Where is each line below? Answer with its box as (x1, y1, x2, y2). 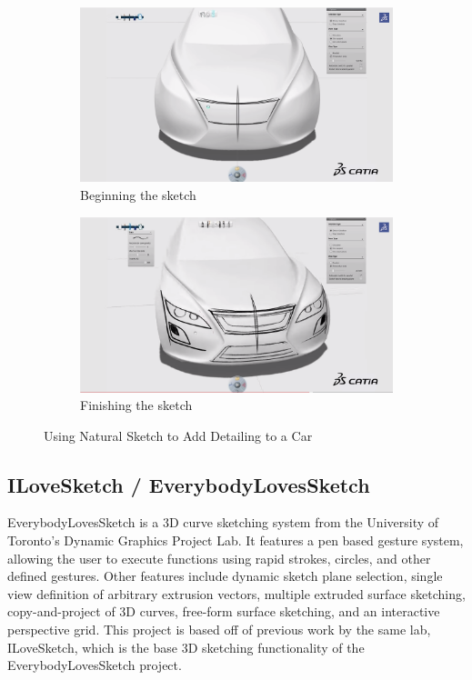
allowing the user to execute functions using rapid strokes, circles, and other (7, 548, 431, 567)
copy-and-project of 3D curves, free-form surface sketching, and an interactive (7, 602, 440, 621)
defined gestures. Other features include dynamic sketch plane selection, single (7, 566, 443, 585)
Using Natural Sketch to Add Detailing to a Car (44, 425, 313, 445)
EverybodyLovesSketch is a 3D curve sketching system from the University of (7, 513, 439, 532)
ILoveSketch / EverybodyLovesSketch (7, 470, 370, 498)
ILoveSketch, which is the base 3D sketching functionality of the (7, 637, 365, 656)
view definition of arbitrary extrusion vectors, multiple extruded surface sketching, (7, 584, 466, 603)
